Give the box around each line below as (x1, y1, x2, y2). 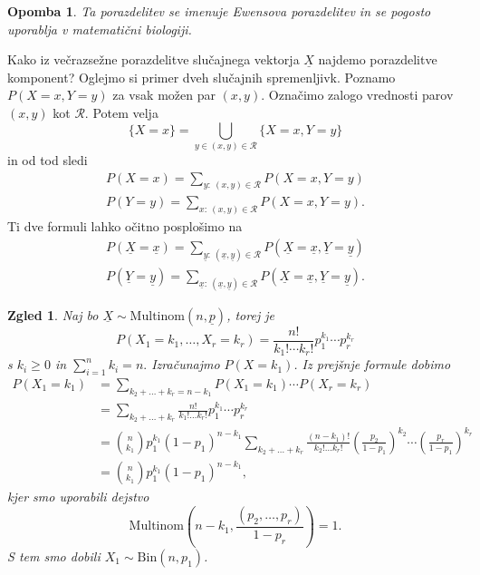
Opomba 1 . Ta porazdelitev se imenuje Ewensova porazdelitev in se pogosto (7, 2, 431, 20)
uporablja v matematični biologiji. (7, 19, 192, 38)
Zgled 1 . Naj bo (7, 305, 99, 324)
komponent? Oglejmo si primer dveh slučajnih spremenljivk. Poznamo (7, 67, 396, 86)
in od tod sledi (7, 150, 88, 169)
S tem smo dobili (7, 546, 101, 565)
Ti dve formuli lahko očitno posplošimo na (7, 217, 243, 236)
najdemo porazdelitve (318, 50, 437, 69)
